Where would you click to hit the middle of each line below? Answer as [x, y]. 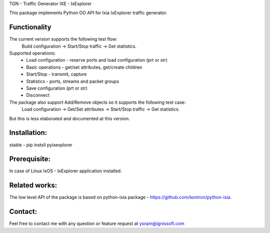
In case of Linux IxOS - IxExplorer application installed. [65, 171]
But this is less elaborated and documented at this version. [69, 118]
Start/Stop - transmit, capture [56, 74]
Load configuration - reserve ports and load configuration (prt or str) [97, 60]
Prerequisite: [30, 159]
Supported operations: [32, 53]
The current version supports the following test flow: [63, 39]
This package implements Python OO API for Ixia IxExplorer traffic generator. [88, 13]
